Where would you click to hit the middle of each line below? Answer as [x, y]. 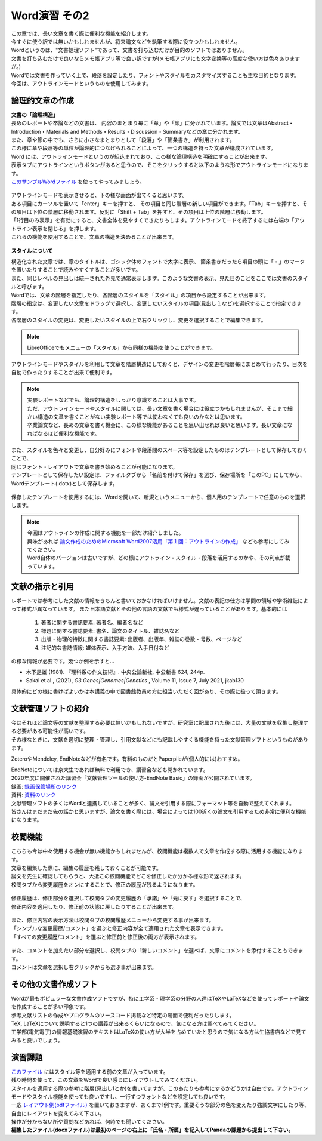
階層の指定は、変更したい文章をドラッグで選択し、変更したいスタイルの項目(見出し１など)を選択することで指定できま [157, 303]
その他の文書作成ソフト [54, 984]
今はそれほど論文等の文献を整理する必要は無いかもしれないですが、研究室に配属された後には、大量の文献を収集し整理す [160, 723]
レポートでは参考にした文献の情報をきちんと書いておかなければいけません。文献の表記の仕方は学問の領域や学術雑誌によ [160, 601]
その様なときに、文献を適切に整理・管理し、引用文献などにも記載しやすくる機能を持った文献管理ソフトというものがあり [160, 739]
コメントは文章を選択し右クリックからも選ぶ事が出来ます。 [84, 967]
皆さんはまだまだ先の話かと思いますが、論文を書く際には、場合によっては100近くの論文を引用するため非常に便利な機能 [159, 811]
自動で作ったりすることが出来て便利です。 [63, 373]
